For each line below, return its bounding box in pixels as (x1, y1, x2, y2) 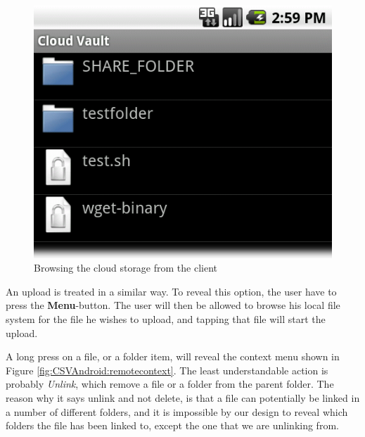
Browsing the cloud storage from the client (34, 260, 218, 275)
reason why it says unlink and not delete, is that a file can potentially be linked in (6, 390, 360, 405)
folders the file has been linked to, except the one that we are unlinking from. (6, 418, 339, 433)
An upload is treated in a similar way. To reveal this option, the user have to (6, 284, 337, 298)
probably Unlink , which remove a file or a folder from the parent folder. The (6, 376, 334, 391)
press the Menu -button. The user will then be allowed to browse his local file (6, 298, 340, 312)
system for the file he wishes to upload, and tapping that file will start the (6, 312, 326, 326)
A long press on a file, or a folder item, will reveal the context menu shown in (6, 349, 340, 364)
